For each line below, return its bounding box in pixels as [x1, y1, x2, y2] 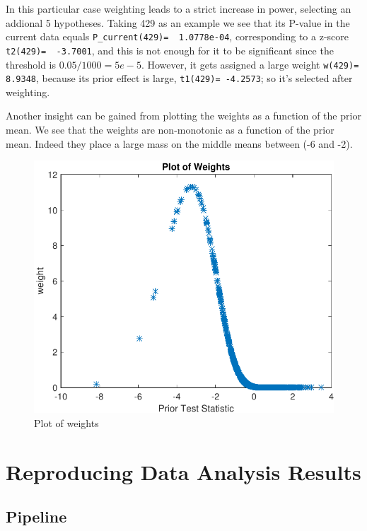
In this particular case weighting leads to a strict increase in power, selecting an [6, 1, 351, 16]
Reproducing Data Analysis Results [6, 457, 361, 486]
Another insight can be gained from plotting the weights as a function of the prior [6, 108, 361, 123]
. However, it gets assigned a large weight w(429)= [141, 57, 359, 71]
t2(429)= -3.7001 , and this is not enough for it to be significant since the [6, 42, 334, 57]
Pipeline [6, 506, 67, 527]
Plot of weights [34, 415, 99, 430]
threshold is [6, 57, 56, 71]
